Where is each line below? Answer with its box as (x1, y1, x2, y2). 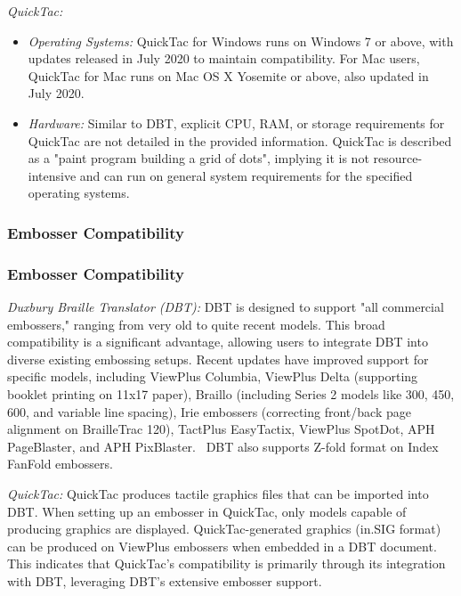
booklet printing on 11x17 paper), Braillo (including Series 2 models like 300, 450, (7, 384, 455, 403)
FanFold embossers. (7, 454, 113, 473)
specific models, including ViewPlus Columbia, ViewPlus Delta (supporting (7, 367, 418, 386)
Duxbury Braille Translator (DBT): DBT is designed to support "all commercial (7, 298, 444, 315)
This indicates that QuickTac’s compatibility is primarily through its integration (7, 554, 446, 573)
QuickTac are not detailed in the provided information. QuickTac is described (28, 131, 452, 150)
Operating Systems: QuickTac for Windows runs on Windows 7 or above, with (28, 31, 454, 50)
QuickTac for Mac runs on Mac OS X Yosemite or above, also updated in (28, 66, 429, 85)
